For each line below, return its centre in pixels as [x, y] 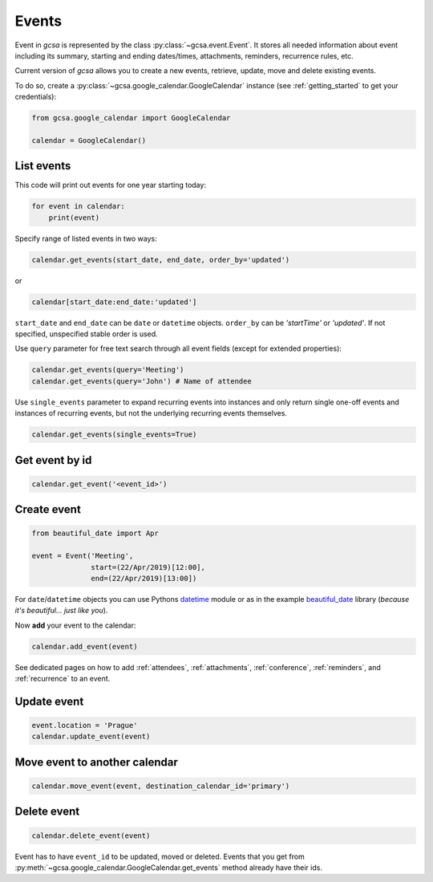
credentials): [35, 97]
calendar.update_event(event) [91, 737]
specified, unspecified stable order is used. [86, 334]
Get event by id [53, 460]
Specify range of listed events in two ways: [86, 238]
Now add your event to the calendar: [75, 625]
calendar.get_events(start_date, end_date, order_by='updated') [161, 260]
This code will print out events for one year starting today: [110, 185]
